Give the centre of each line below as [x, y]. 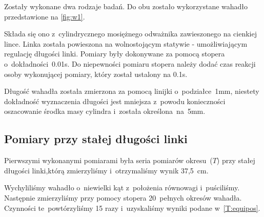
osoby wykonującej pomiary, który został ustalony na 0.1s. [96, 74]
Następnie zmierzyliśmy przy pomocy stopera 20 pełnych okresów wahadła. [123, 197]
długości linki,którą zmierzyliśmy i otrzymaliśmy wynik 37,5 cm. [106, 170]
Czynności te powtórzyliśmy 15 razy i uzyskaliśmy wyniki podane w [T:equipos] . [132, 208]
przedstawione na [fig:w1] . [45, 16]
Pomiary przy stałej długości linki [96, 139]
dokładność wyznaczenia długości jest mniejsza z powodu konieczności [115, 101]
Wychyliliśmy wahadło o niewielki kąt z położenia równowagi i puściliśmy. [122, 188]
